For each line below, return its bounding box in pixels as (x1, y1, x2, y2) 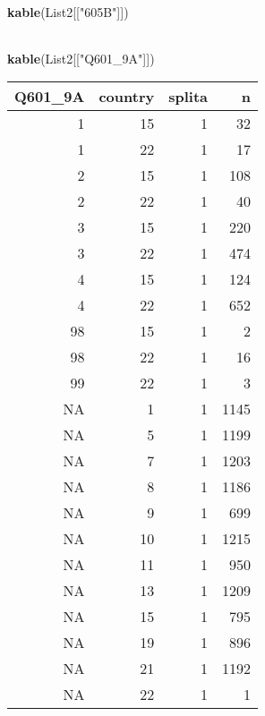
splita (168, 86, 208, 107)
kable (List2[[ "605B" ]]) (7, 3, 129, 21)
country (98, 86, 155, 107)
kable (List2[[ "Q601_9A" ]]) (7, 48, 155, 67)
